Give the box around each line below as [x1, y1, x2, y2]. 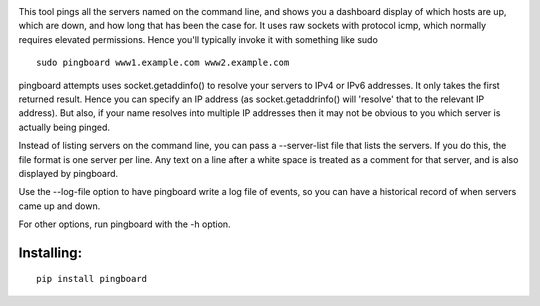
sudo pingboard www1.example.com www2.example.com [36, 57, 290, 69]
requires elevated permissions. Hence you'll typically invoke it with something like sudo [18, 33, 379, 45]
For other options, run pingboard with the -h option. [18, 218, 231, 230]
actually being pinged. [18, 121, 110, 133]
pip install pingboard [36, 273, 148, 285]
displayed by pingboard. [18, 167, 119, 179]
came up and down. [18, 200, 101, 212]
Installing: [18, 244, 83, 261]
